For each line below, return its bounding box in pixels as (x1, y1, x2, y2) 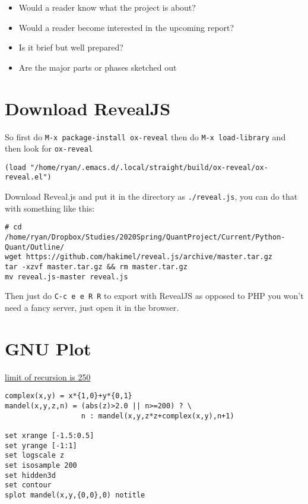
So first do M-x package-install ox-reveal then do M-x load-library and (5, 130, 286, 143)
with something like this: (5, 201, 95, 214)
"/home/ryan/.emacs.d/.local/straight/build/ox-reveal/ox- (30, 163, 268, 172)
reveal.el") (5, 173, 52, 182)
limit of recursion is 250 (5, 370, 91, 383)
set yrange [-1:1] (5, 441, 77, 450)
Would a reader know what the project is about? (18, 1, 196, 13)
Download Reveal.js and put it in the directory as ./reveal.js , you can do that (5, 190, 298, 203)
